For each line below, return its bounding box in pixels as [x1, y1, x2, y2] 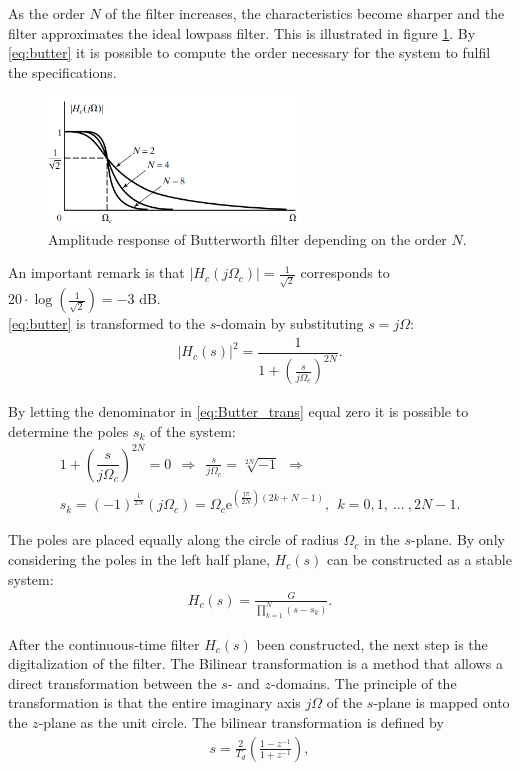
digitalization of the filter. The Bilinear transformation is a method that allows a [8, 653, 503, 674]
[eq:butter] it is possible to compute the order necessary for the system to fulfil [8, 42, 491, 63]
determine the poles [8, 420, 129, 441]
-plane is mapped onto [373, 692, 510, 713]
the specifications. [8, 61, 117, 82]
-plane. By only [411, 529, 505, 550]
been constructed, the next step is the [256, 633, 488, 654]
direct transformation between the [8, 672, 217, 693]
